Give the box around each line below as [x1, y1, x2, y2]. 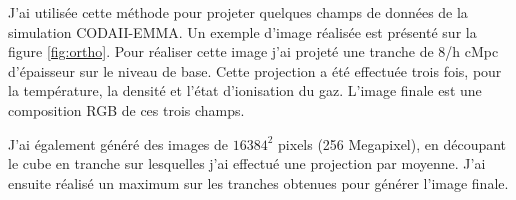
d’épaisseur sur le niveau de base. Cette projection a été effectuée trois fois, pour [8, 60, 502, 81]
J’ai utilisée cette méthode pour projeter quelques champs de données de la [8, 2, 468, 22]
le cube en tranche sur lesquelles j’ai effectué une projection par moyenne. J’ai [8, 153, 486, 174]
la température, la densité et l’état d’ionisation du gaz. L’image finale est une [8, 80, 482, 101]
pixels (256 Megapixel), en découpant [278, 133, 507, 154]
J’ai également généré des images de [8, 133, 229, 154]
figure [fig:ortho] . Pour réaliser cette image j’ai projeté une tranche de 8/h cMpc [8, 41, 499, 62]
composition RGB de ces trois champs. [8, 99, 245, 120]
